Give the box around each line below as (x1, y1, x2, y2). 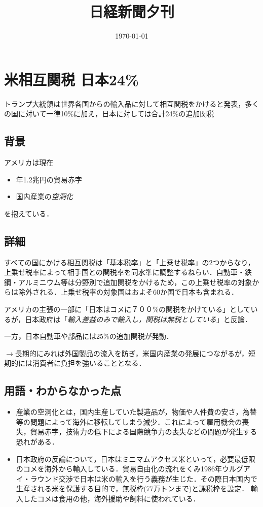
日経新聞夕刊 (89, 1, 174, 22)
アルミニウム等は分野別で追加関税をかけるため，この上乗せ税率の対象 (18, 276, 252, 287)
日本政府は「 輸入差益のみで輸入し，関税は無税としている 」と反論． (25, 313, 252, 324)
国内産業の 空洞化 (16, 191, 73, 202)
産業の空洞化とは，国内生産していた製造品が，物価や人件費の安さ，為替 (16, 406, 257, 417)
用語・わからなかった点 (4, 383, 121, 398)
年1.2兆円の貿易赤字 (16, 174, 82, 184)
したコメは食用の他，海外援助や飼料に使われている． (23, 493, 200, 503)
